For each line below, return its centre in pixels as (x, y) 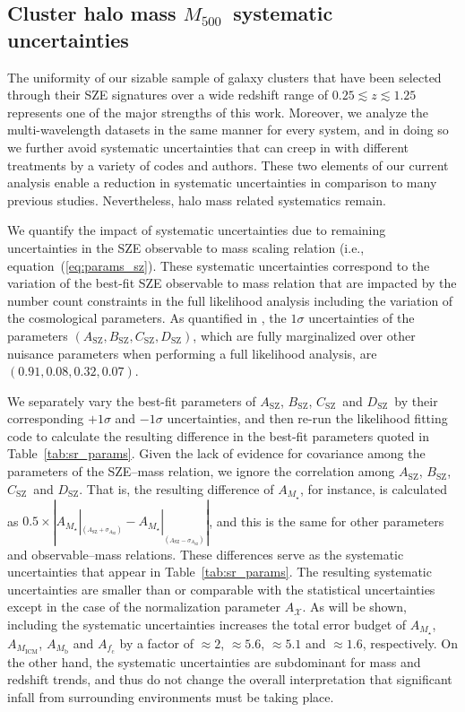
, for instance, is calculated (374, 488)
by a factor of (156, 643)
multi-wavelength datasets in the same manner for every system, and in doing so (228, 130)
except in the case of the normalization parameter (144, 607)
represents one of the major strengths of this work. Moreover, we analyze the (218, 112)
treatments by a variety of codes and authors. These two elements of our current (228, 165)
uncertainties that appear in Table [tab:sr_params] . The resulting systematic (220, 572)
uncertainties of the (362, 318)
